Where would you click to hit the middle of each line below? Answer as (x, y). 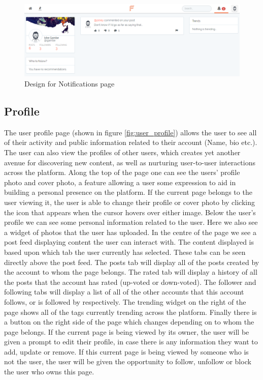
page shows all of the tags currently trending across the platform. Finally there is (130, 312)
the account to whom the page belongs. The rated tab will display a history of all (131, 272)
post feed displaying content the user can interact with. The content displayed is (129, 242)
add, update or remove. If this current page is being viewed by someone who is (126, 351)
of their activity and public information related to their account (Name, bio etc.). (131, 142)
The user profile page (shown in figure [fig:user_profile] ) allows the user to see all (130, 132)
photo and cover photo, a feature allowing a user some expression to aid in (120, 182)
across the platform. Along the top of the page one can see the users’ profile (122, 172)
